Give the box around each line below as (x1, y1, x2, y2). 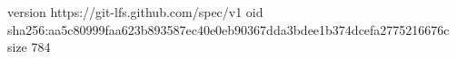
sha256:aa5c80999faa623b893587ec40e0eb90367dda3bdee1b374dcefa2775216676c (7, 20, 450, 38)
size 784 (7, 38, 51, 56)
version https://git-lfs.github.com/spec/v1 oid (7, 3, 263, 21)
